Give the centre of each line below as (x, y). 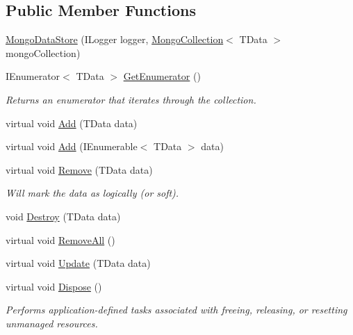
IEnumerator (33, 76)
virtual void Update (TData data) (78, 263)
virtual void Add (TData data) (72, 123)
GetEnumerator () (162, 76)
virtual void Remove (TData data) (79, 169)
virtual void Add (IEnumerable (72, 146)
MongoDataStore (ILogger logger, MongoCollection (115, 39)
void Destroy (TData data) (63, 216)
